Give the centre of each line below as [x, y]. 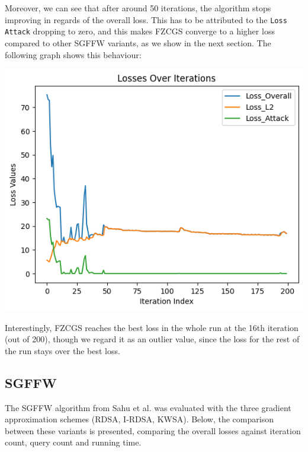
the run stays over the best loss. [62, 350]
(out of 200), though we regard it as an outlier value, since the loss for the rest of [152, 339]
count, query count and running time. [73, 442]
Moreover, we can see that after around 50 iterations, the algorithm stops [138, 8]
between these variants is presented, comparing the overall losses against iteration [153, 430]
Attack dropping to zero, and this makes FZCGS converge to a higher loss [140, 31]
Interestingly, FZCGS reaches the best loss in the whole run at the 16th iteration [152, 327]
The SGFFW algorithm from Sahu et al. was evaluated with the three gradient [148, 407]
